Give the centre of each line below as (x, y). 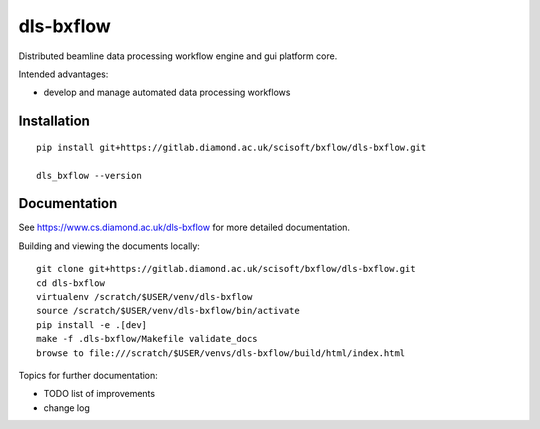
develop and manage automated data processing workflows (167, 92)
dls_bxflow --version (89, 175)
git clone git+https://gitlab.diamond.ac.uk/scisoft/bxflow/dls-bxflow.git (226, 269)
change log (66, 407)
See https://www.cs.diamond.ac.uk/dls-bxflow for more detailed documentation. (184, 227)
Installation (54, 121)
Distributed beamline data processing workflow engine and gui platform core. (178, 56)
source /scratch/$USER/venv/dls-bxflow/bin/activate (168, 311)
